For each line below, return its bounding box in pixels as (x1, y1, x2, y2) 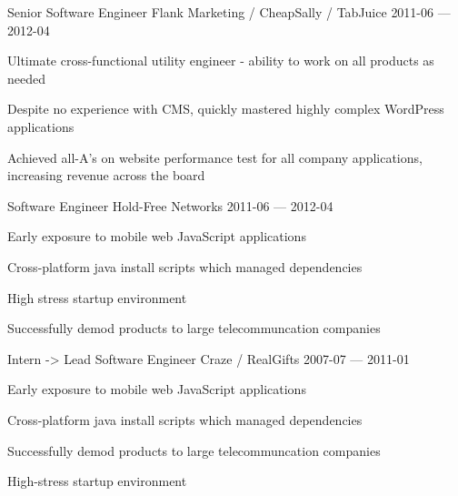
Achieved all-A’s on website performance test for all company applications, (7, 147, 423, 167)
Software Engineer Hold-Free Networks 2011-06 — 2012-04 (7, 196, 334, 215)
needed (7, 68, 45, 87)
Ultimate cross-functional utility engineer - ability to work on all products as (7, 51, 434, 70)
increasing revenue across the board (7, 166, 205, 185)
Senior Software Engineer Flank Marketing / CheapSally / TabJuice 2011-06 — (7, 3, 451, 21)
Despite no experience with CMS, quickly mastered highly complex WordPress (7, 99, 444, 118)
